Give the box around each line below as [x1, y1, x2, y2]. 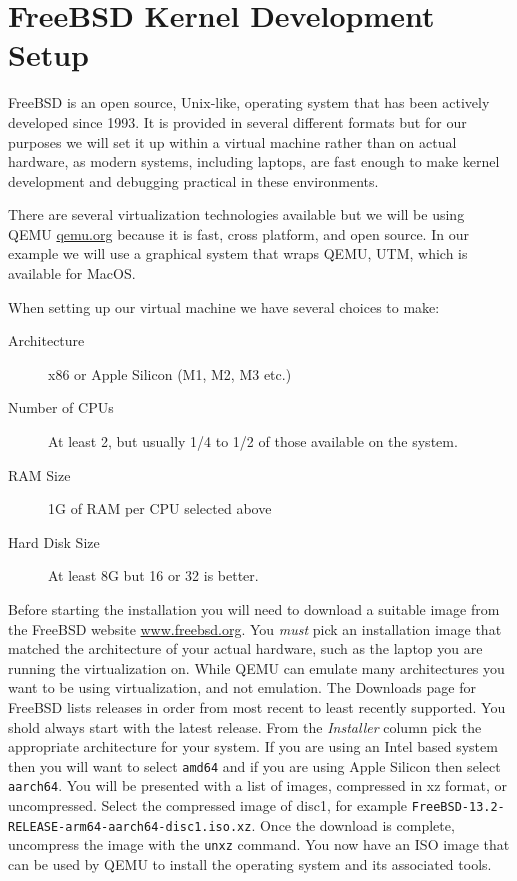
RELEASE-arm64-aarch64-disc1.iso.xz [8, 819, 252, 834]
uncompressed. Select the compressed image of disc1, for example [8, 795, 408, 816]
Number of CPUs [8, 397, 114, 418]
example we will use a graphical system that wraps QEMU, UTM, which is [8, 243, 468, 264]
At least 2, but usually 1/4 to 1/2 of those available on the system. [48, 431, 458, 452]
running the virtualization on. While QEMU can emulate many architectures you [8, 657, 505, 678]
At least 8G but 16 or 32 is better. [48, 565, 259, 586]
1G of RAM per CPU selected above [48, 498, 272, 519]
